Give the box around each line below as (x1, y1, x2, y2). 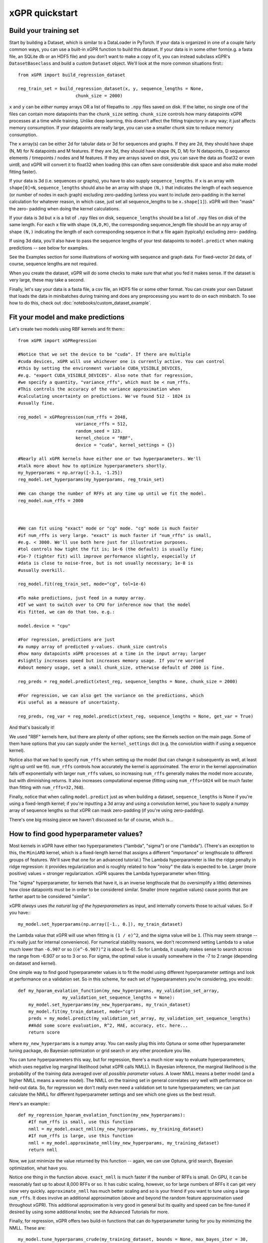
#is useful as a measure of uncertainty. (18, 699, 120, 705)
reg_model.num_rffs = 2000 (18, 498, 84, 503)
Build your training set (9, 26, 79, 35)
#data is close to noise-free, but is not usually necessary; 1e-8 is (18, 560, 194, 566)
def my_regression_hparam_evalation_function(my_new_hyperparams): (18, 1112, 186, 1118)
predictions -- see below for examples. (9, 245, 89, 251)
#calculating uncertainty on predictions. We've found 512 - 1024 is (18, 393, 191, 399)
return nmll (28, 1147, 58, 1153)
